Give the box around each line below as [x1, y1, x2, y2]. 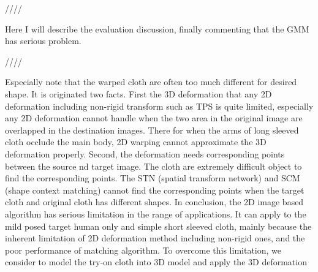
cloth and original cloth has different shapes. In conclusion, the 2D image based [5, 195, 304, 208]
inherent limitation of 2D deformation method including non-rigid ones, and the [5, 232, 305, 244]
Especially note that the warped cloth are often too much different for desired [5, 75, 297, 88]
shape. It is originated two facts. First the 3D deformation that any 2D [5, 87, 272, 100]
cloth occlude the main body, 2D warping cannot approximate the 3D [5, 135, 267, 148]
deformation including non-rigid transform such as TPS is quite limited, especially [5, 99, 314, 112]
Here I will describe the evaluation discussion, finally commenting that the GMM [5, 22, 309, 35]
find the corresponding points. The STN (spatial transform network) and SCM [5, 172, 300, 184]
